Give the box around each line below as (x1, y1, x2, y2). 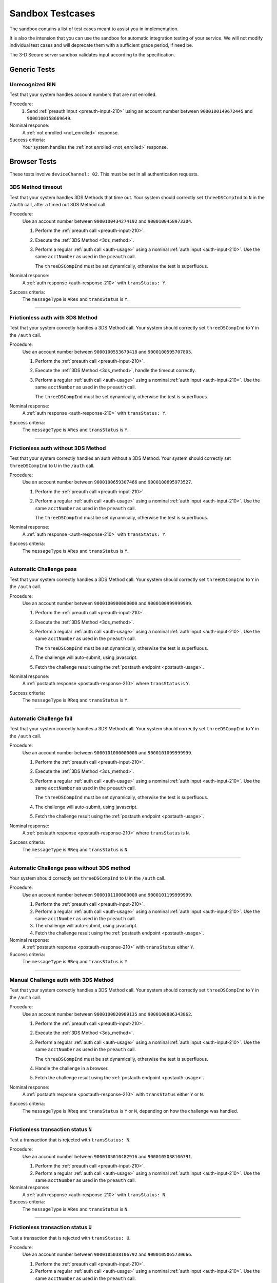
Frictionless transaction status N (9, 1125, 92, 1133)
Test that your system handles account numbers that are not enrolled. (9, 91, 157, 98)
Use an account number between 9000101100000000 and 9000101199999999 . (22, 891, 192, 898)
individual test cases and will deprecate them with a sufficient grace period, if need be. (9, 42, 193, 48)
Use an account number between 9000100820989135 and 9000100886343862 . (22, 1011, 192, 1017)
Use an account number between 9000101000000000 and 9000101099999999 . (22, 749, 192, 755)
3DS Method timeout (9, 184, 63, 191)
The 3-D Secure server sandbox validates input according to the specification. (9, 51, 175, 57)
